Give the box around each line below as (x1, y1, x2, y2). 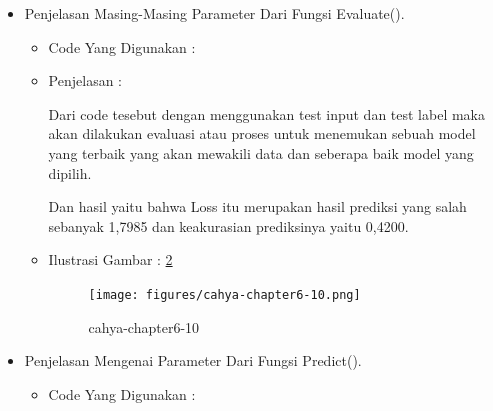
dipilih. (48, 162, 92, 183)
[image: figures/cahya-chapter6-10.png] (88, 287, 361, 302)
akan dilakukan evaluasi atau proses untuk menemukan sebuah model (48, 123, 476, 144)
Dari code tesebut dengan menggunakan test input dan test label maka (48, 103, 486, 124)
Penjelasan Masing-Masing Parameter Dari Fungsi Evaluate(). (24, 3, 405, 23)
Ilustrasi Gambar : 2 (48, 249, 173, 270)
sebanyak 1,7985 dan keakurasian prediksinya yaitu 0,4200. (48, 215, 409, 236)
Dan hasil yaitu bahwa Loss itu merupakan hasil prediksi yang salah (48, 196, 467, 217)
